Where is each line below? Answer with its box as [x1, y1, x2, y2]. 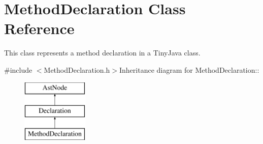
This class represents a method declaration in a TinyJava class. [4, 47, 201, 58]
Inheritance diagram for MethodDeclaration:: [119, 64, 259, 75]
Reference [4, 18, 75, 39]
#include [4, 64, 32, 75]
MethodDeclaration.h [44, 64, 110, 75]
